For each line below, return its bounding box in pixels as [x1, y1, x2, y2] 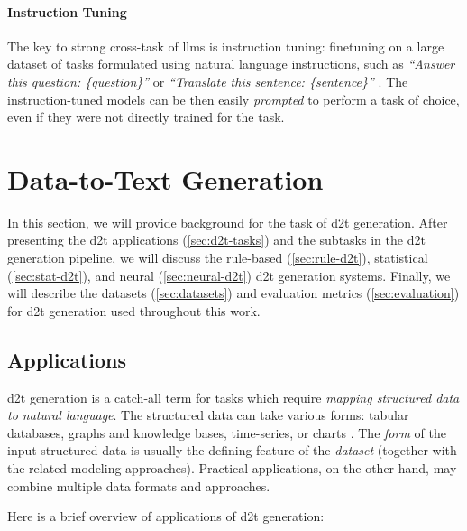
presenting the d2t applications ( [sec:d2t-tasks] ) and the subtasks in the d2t [7, 230, 426, 249]
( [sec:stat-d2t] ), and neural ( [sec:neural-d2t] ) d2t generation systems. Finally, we [7, 265, 451, 284]
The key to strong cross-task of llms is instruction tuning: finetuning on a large [7, 36, 444, 55]
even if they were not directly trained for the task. [7, 107, 285, 126]
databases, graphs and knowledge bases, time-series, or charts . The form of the [7, 423, 446, 442]
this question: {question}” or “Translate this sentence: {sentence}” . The [7, 71, 408, 90]
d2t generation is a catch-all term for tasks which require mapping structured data [7, 387, 460, 406]
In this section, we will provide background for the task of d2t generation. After [7, 212, 448, 231]
